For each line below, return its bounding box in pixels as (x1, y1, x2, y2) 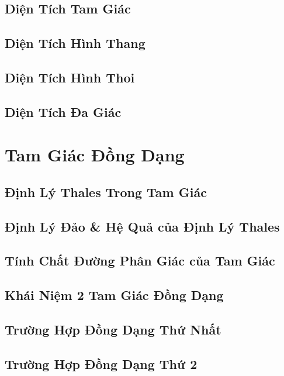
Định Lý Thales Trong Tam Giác (5, 182, 207, 201)
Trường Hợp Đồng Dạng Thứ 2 (5, 354, 198, 372)
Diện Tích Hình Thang (5, 34, 146, 52)
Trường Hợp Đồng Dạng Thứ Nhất (5, 320, 221, 339)
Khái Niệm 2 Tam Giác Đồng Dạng (5, 286, 224, 304)
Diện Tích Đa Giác (5, 102, 122, 120)
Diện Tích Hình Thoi (5, 68, 135, 86)
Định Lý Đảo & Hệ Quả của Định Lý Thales (5, 217, 280, 235)
